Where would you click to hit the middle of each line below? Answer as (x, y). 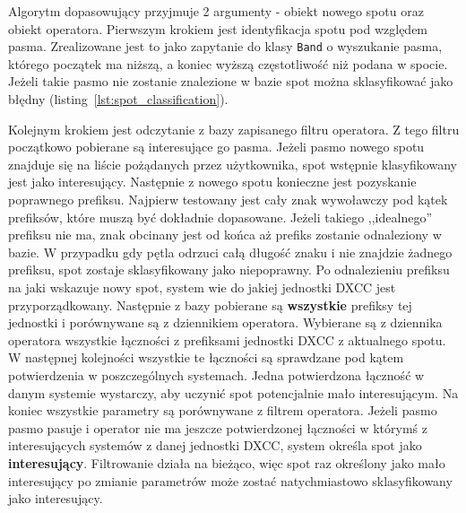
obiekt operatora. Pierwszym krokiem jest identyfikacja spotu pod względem (218, 28)
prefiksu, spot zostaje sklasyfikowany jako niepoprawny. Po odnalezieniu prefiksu (229, 270)
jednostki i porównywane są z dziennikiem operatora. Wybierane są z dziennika (225, 322)
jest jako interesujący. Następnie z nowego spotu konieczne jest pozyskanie (212, 182)
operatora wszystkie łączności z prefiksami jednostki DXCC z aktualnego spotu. (227, 339)
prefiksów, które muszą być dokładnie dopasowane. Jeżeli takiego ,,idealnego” (220, 217)
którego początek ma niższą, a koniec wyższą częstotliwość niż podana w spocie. (228, 63)
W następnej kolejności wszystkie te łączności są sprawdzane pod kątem (206, 357)
